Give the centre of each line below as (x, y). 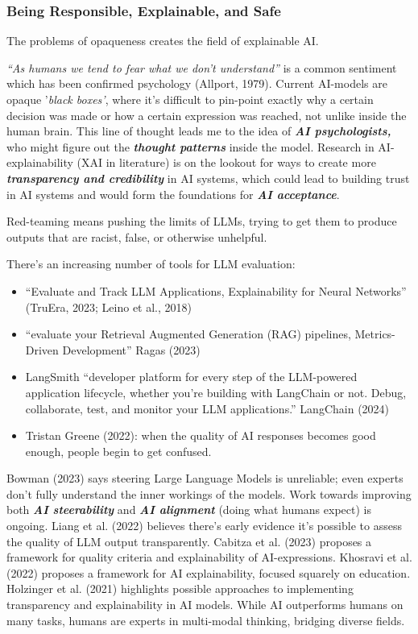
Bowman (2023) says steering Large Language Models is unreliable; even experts (205, 478)
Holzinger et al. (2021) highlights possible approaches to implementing (180, 588)
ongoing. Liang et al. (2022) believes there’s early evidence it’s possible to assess (204, 526)
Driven (42, 349)
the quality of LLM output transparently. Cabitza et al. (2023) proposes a (189, 541)
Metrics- (375, 334)
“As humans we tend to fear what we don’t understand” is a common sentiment (202, 67)
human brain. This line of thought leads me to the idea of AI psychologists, (199, 131)
